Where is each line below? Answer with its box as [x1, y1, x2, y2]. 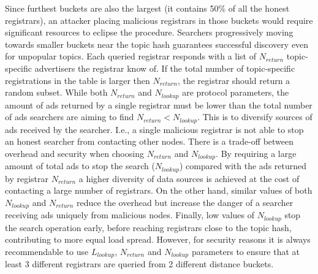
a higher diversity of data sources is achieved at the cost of [78, 172, 300, 185]
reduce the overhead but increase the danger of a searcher [77, 196, 293, 208]
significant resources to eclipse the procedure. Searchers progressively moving [5, 26, 293, 39]
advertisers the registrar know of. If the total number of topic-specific [34, 61, 295, 74]
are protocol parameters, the [182, 86, 289, 99]
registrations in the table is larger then [5, 74, 150, 86]
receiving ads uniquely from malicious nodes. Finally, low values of [5, 208, 254, 221]
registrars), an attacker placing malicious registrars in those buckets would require [5, 13, 313, 26]
